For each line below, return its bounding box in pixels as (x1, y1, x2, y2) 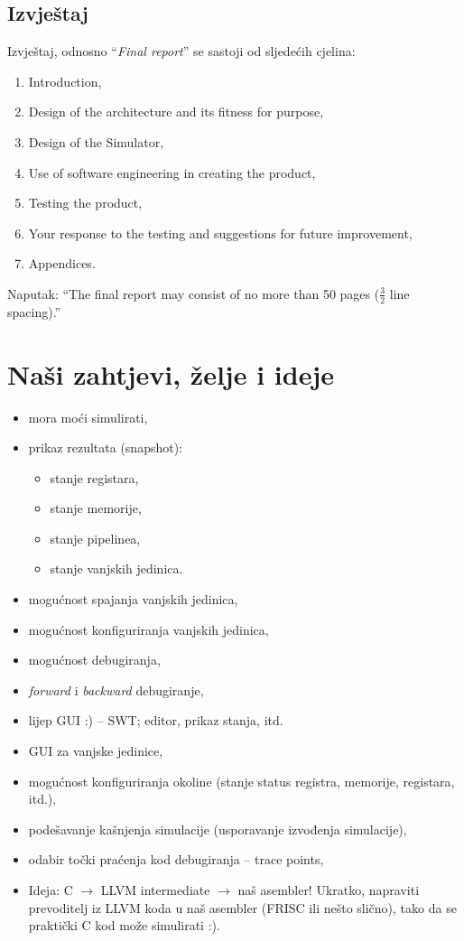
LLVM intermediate (100, 880, 210, 899)
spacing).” (7, 302, 61, 321)
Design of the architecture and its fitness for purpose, (28, 102, 324, 121)
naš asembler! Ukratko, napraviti (237, 880, 420, 899)
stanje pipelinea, (50, 528, 141, 547)
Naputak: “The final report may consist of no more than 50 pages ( (7, 284, 380, 303)
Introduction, (28, 71, 102, 90)
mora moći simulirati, (28, 407, 148, 426)
